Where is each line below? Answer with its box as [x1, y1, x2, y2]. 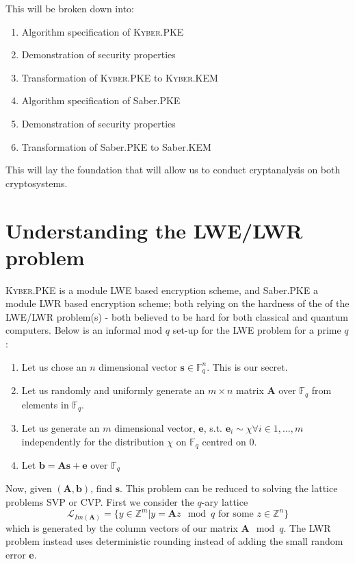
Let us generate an [21, 420, 100, 434]
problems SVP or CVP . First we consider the [5, 495, 194, 509]
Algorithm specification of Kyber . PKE [21, 24, 184, 38]
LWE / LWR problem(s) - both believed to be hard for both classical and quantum [5, 309, 348, 323]
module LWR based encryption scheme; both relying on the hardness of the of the [5, 296, 350, 310]
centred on [202, 434, 246, 448]
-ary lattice [201, 495, 248, 509]
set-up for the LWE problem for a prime [172, 323, 341, 337]
